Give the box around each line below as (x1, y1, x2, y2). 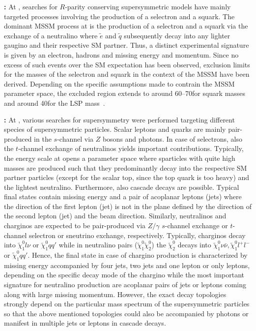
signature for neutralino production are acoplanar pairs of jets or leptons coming (4, 279, 247, 290)
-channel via (57, 133, 94, 144)
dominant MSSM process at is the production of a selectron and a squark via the (4, 21, 248, 31)
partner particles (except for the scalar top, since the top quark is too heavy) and (4, 172, 250, 182)
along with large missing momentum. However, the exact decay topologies (4, 289, 227, 299)
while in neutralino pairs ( (58, 240, 138, 250)
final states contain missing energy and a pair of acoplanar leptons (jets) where (4, 191, 242, 202)
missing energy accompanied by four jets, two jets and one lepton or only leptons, (4, 260, 250, 270)
